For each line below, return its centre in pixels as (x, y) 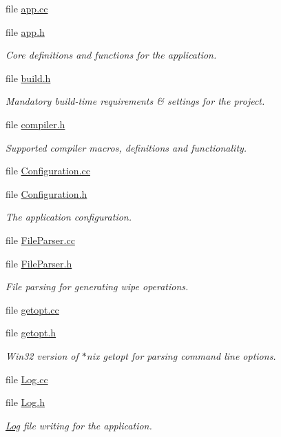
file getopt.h (31, 333)
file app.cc (27, 8)
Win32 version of (42, 355)
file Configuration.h (46, 193)
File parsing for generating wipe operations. (97, 286)
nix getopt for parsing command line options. (181, 355)
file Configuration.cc (48, 171)
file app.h (25, 31)
